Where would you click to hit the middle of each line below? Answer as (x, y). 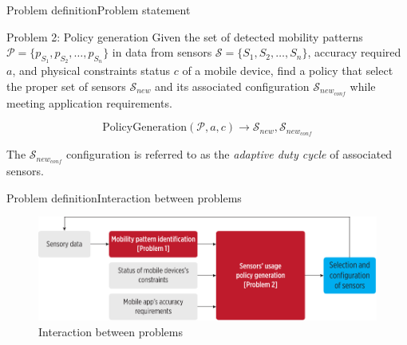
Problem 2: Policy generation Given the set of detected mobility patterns (185, 36)
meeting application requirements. (89, 102)
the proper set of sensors (66, 86)
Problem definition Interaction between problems (124, 197)
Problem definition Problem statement (99, 10)
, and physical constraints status (91, 71)
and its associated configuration (232, 86)
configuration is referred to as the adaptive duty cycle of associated (229, 154)
